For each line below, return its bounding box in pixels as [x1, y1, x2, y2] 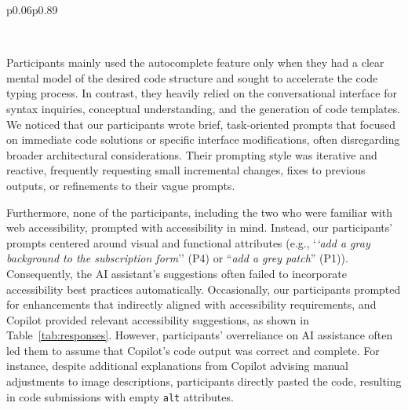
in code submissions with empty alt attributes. [6, 388, 234, 405]
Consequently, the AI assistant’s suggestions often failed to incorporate [6, 265, 347, 281]
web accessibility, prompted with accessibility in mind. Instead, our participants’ [6, 219, 393, 236]
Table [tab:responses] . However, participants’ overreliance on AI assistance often [6, 327, 393, 343]
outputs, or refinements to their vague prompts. [6, 177, 235, 193]
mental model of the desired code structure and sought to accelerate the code [6, 69, 378, 86]
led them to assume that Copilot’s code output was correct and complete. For [6, 342, 380, 358]
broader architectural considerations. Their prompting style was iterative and [6, 146, 377, 163]
